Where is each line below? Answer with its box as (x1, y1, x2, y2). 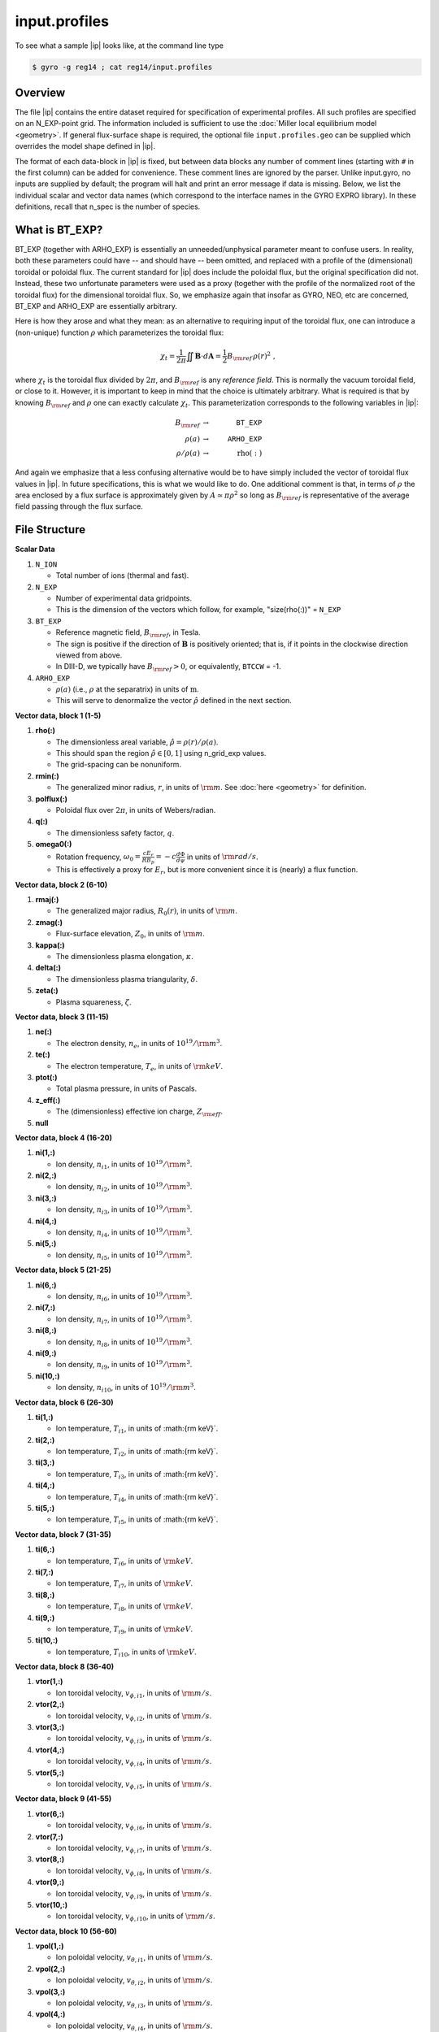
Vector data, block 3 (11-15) (15, 1012, 109, 1022)
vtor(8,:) (35, 1854, 65, 1865)
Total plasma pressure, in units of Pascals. (55, 1083, 198, 1093)
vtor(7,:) (35, 1831, 64, 1841)
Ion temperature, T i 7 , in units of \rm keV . (55, 1578, 193, 1591)
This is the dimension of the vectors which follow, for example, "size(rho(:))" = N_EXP (55, 605, 341, 614)
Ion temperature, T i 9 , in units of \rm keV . (55, 1624, 193, 1635)
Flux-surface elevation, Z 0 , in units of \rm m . (55, 929, 205, 940)
